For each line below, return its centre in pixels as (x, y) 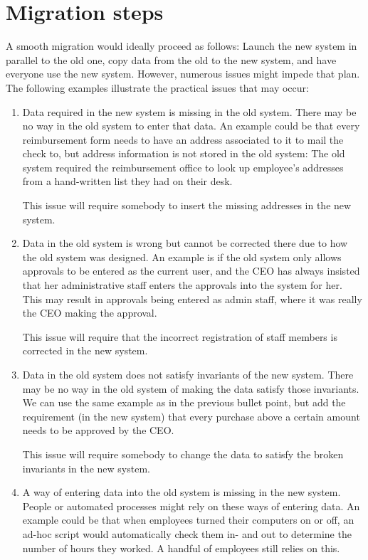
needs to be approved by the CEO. (98, 430)
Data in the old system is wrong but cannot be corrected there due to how (185, 243)
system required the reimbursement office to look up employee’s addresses (183, 167)
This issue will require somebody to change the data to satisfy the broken (183, 454)
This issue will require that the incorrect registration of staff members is (180, 336)
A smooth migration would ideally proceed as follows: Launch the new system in (182, 46)
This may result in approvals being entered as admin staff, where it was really (192, 299)
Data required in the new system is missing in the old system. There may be (189, 111)
